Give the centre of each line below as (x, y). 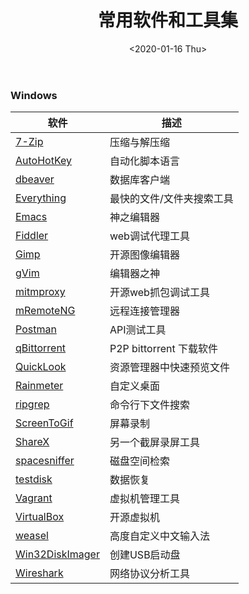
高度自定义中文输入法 (159, 536)
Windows (34, 95)
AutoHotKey (44, 161)
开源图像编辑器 (144, 255)
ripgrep (32, 404)
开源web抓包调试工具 (159, 293)
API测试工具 (138, 330)
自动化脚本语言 (144, 161)
